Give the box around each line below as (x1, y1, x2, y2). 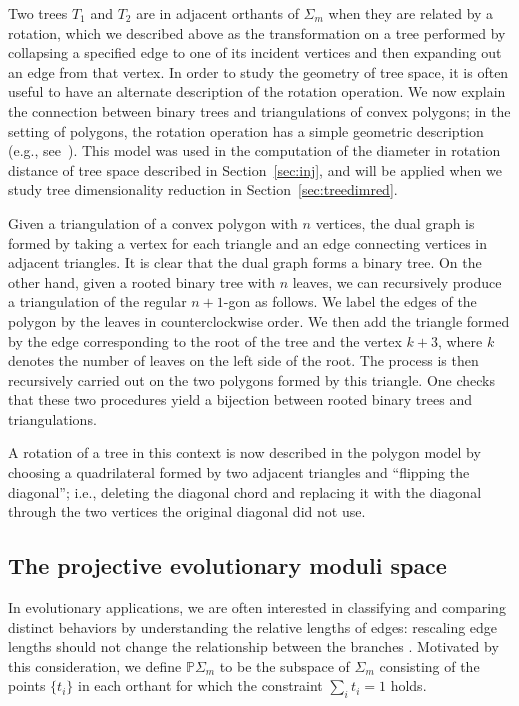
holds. (390, 675, 427, 696)
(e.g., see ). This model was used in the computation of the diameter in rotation (8, 140, 501, 161)
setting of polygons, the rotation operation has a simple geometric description (8, 120, 484, 141)
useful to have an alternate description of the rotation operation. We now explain (8, 81, 506, 102)
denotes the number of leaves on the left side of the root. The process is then (8, 350, 479, 371)
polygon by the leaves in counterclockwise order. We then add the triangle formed (8, 310, 510, 331)
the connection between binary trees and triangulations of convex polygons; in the (8, 100, 511, 121)
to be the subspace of (219, 655, 350, 676)
